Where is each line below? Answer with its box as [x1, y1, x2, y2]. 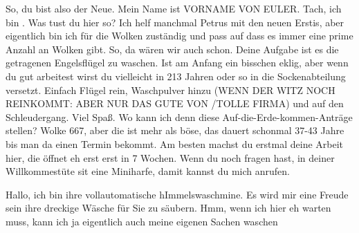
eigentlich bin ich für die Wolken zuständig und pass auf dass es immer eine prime [6, 28, 353, 43]
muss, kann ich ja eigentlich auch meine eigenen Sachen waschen [6, 214, 278, 228]
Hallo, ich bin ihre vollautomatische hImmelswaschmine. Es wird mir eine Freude [6, 187, 349, 201]
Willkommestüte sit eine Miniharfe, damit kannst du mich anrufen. [6, 164, 291, 178]
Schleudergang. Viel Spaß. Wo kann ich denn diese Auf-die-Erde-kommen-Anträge [6, 109, 353, 124]
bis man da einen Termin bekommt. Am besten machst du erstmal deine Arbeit [6, 136, 344, 151]
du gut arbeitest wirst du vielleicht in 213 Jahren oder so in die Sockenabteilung [6, 68, 346, 83]
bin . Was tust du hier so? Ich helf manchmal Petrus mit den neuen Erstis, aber [6, 15, 344, 29]
